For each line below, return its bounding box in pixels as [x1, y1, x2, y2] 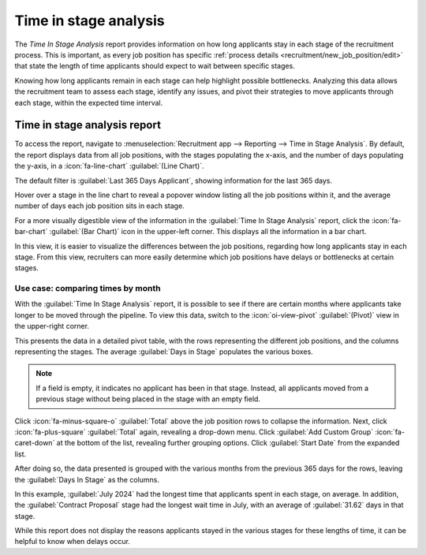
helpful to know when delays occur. [14, 537, 130, 546]
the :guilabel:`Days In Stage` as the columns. [14, 475, 159, 484]
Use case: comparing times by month [14, 283, 161, 294]
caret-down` [14, 438, 55, 448]
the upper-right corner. [14, 322, 90, 331]
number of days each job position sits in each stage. [14, 201, 185, 210]
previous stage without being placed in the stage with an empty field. [35, 394, 260, 404]
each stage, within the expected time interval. [14, 98, 163, 107]
